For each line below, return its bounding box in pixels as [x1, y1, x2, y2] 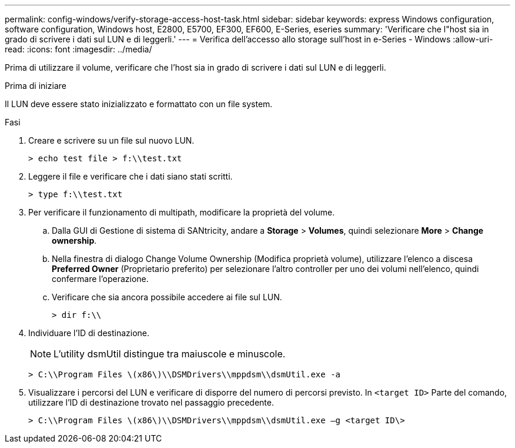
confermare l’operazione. [52, 274, 149, 284]
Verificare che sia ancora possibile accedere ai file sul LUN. [52, 292, 282, 302]
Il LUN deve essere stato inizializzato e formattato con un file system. [5, 99, 273, 109]
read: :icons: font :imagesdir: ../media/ [5, 44, 152, 54]
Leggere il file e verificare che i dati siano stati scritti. [28, 171, 233, 181]
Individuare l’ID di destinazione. [28, 328, 150, 338]
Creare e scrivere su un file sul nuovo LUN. [28, 135, 195, 145]
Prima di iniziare [5, 81, 66, 91]
